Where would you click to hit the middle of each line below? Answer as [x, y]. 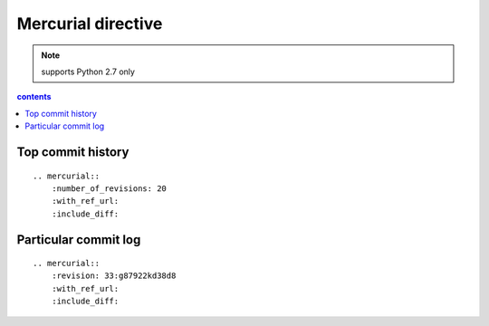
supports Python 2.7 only [88, 72]
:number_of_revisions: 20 [109, 188]
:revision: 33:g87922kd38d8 [114, 276]
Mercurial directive [90, 24]
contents [34, 97]
